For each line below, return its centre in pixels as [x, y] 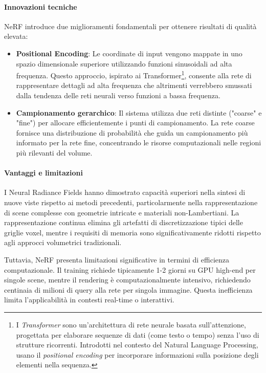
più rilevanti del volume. [54, 152]
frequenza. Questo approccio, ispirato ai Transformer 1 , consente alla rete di [134, 74]
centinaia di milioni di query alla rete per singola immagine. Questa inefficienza [128, 289]
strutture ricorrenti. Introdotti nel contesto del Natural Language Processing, [137, 345]
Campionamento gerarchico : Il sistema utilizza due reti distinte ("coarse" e [139, 112]
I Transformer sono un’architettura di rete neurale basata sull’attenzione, [131, 324]
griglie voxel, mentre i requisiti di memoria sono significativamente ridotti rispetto [132, 232]
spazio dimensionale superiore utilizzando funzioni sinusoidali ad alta [124, 63]
